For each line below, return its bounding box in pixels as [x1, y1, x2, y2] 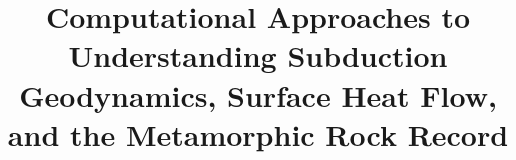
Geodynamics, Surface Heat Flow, [19, 74, 497, 115]
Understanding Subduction [68, 35, 448, 76]
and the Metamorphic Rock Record [7, 113, 509, 154]
